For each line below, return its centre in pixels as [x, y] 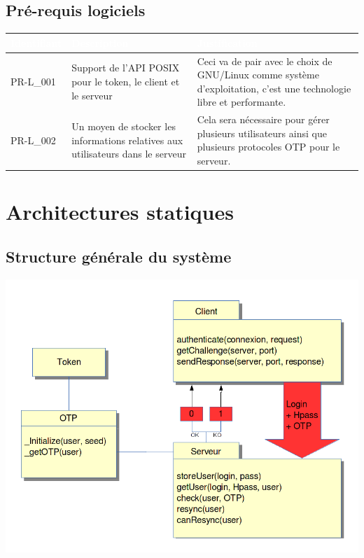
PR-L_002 [33, 140]
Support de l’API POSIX [126, 68]
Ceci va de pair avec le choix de [265, 61]
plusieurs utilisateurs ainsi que [262, 133]
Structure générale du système [119, 256]
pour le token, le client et [126, 81]
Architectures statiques [120, 212]
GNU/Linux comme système [258, 75]
